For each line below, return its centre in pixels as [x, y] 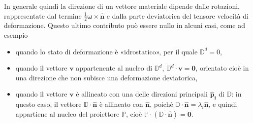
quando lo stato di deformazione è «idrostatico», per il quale [107, 51]
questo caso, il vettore [48, 104]
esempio [16, 35]
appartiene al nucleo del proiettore [67, 113]
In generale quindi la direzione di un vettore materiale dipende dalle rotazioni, [122, 6]
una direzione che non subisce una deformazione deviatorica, [107, 77]
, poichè [161, 104]
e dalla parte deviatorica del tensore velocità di [177, 15]
